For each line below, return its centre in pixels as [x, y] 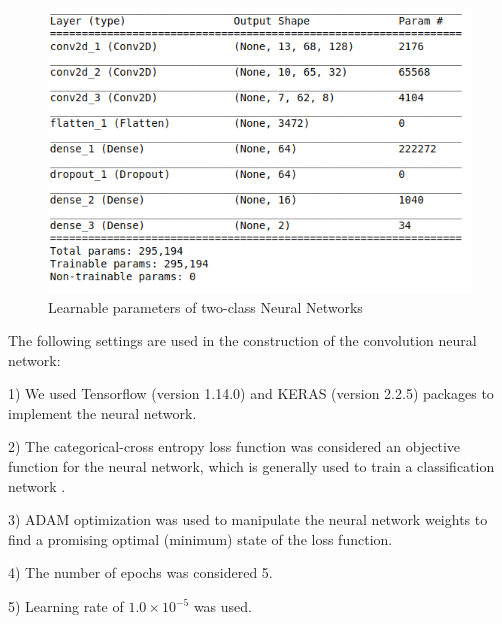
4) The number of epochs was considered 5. [140, 572]
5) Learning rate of [66, 606]
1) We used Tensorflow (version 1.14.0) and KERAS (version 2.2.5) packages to [251, 393]
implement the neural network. [102, 412]
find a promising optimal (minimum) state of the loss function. [200, 538]
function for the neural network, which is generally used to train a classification [251, 466]
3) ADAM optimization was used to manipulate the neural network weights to [248, 519]
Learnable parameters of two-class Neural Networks [205, 306]
